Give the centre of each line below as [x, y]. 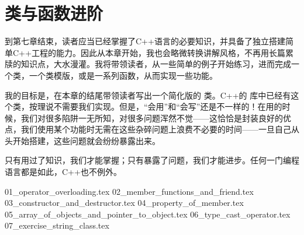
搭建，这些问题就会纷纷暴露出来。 [94, 140]
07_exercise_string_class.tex [57, 225]
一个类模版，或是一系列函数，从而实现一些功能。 [123, 75]
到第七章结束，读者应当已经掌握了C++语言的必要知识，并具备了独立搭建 [145, 41]
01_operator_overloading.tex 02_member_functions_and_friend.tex [129, 191]
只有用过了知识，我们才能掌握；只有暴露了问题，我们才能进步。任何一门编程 [152, 160]
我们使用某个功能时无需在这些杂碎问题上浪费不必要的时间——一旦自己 [156, 129]
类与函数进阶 [54, 13]
